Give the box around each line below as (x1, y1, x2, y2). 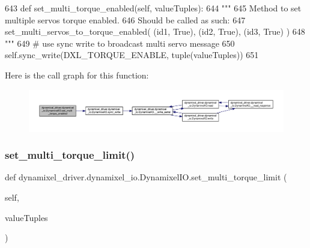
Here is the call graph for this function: (5, 68, 149, 81)
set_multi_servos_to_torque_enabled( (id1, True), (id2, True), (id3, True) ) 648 (5, 25, 305, 38)
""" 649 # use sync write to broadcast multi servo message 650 (5, 37, 235, 49)
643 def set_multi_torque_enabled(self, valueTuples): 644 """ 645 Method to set (5, 2, 302, 14)
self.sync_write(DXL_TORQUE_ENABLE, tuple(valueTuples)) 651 (5, 49, 259, 61)
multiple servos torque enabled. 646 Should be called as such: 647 (5, 13, 246, 26)
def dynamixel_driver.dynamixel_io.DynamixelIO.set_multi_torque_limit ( (5, 171, 287, 183)
